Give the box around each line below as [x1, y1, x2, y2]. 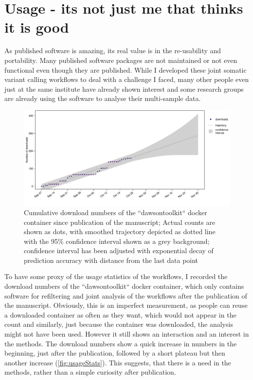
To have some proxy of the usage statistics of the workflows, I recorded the [4, 271, 228, 281]
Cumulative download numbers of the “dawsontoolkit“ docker [24, 207, 207, 217]
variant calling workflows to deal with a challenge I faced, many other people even [4, 74, 249, 84]
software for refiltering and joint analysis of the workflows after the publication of [4, 290, 247, 300]
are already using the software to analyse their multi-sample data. [4, 93, 201, 103]
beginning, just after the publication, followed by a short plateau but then [4, 348, 225, 358]
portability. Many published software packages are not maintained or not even [4, 55, 237, 65]
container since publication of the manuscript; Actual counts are [24, 217, 216, 227]
